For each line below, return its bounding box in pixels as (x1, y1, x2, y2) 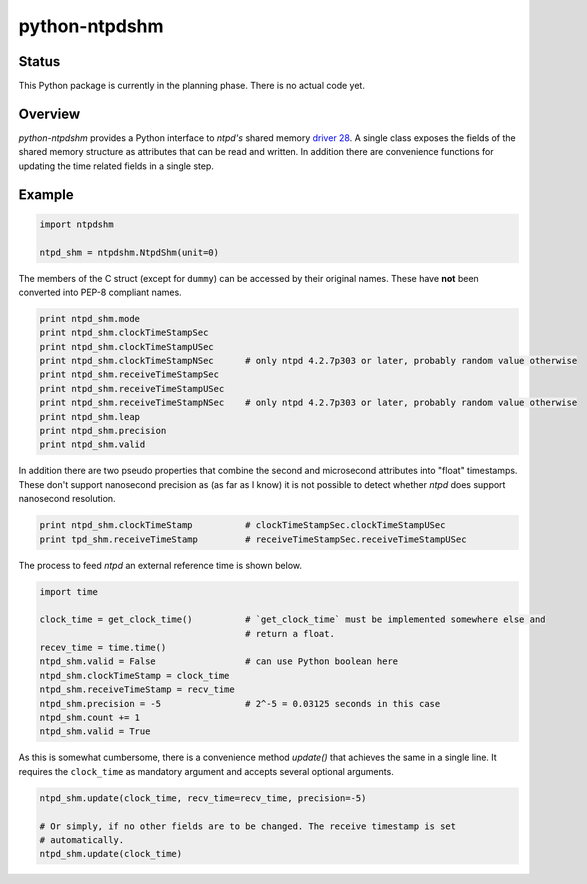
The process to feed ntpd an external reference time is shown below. (18, 559, 303, 571)
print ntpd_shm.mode (39, 313, 140, 324)
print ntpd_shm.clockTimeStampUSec (39, 341, 214, 352)
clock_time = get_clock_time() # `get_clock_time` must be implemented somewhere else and (39, 614, 546, 625)
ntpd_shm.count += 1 (39, 712, 140, 724)
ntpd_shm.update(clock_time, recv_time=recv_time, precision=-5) (39, 792, 367, 804)
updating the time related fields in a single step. (18, 160, 215, 172)
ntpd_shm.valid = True (39, 726, 151, 737)
